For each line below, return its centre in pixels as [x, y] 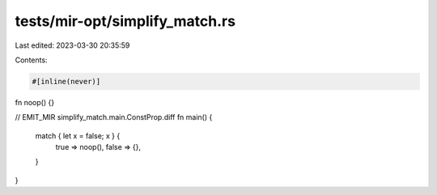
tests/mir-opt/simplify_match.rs [125, 21]
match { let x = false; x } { [78, 136]
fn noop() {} [35, 102]
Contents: [31, 60]
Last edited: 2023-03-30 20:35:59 [72, 45]
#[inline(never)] [66, 81]
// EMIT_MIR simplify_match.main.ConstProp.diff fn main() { [114, 117]
